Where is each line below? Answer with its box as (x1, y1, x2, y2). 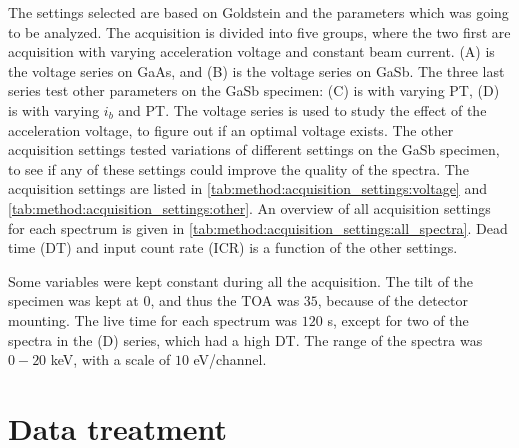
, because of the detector (317, 290, 469, 311)
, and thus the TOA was (150, 290, 300, 311)
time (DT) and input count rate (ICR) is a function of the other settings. (8, 237, 458, 258)
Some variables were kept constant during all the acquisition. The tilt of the (8, 270, 474, 291)
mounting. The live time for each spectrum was (8, 309, 298, 330)
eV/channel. (193, 349, 267, 370)
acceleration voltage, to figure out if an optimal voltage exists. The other (8, 119, 454, 140)
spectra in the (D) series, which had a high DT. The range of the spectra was (8, 329, 483, 350)
